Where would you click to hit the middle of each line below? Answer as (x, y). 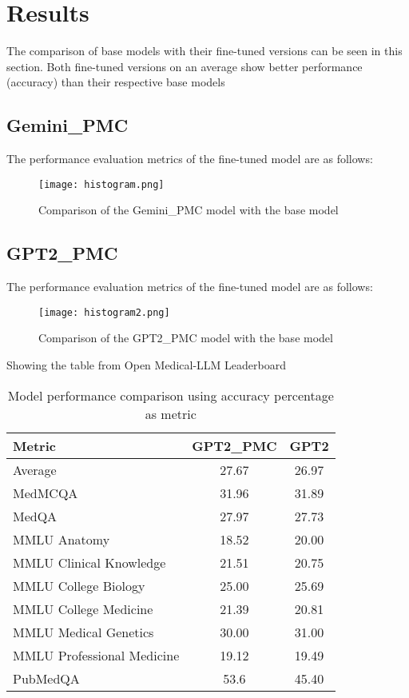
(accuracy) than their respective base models (116, 82)
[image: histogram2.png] (104, 312)
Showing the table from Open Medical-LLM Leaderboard (146, 365)
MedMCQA (46, 493)
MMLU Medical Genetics (83, 632)
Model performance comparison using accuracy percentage (171, 395)
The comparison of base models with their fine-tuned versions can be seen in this (204, 51)
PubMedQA (46, 678)
